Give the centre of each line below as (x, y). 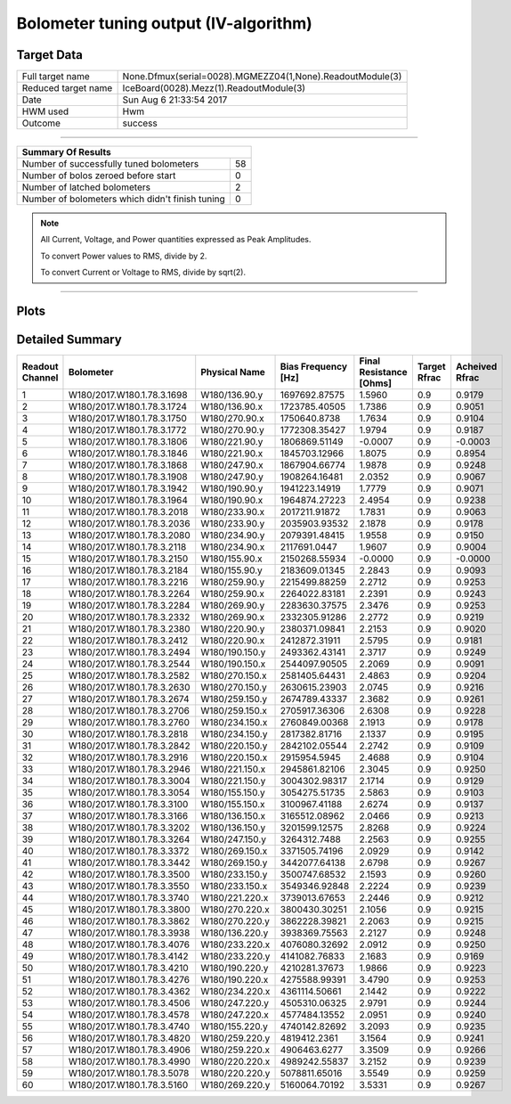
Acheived (476, 367)
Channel (40, 378)
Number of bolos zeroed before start (99, 176)
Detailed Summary (69, 340)
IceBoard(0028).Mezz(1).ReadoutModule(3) (214, 88)
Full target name (56, 77)
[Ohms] (375, 383)
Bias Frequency (313, 367)
